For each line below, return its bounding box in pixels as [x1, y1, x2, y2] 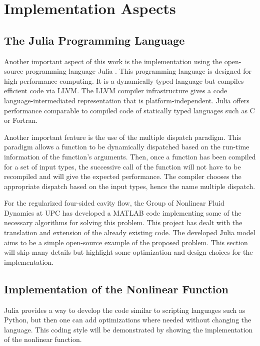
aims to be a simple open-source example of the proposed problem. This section [4, 237, 248, 247]
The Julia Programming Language [4, 32, 185, 48]
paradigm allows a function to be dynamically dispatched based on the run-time [4, 141, 249, 152]
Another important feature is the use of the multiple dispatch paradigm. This [4, 131, 241, 142]
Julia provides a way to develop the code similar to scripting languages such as [4, 304, 245, 315]
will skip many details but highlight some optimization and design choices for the [4, 247, 253, 257]
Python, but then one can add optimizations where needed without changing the [4, 314, 251, 325]
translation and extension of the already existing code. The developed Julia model [4, 227, 255, 238]
